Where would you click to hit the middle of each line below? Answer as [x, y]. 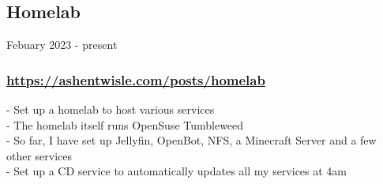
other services [39, 155]
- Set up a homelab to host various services [111, 109]
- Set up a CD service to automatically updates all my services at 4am [177, 171]
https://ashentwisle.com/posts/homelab [136, 79]
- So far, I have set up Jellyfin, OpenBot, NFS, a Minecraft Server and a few [191, 140]
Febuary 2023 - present [62, 45]
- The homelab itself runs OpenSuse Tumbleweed [125, 124]
